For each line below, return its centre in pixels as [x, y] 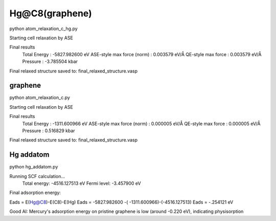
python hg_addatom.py [34, 167]
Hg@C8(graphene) [51, 13]
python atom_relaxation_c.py [40, 97]
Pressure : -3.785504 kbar [50, 62]
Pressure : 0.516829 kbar [49, 131]
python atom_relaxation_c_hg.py [43, 29]
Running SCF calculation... [37, 176]
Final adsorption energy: [35, 193]
